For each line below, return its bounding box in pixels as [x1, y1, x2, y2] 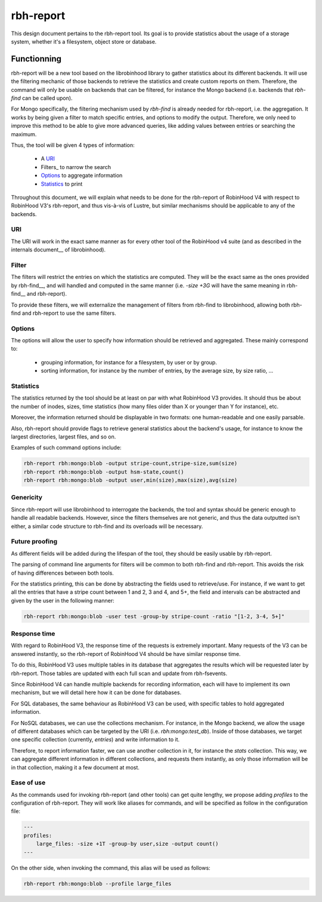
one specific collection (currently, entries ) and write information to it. [11, 736, 180, 743]
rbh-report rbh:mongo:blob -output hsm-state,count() [23, 468, 184, 475]
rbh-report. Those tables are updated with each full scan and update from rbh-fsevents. [11, 670, 228, 677]
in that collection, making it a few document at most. [11, 763, 140, 771]
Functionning [11, 54, 62, 64]
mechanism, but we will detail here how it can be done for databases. [11, 689, 182, 696]
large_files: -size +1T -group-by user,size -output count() [36, 840, 219, 848]
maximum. [11, 130, 37, 137]
